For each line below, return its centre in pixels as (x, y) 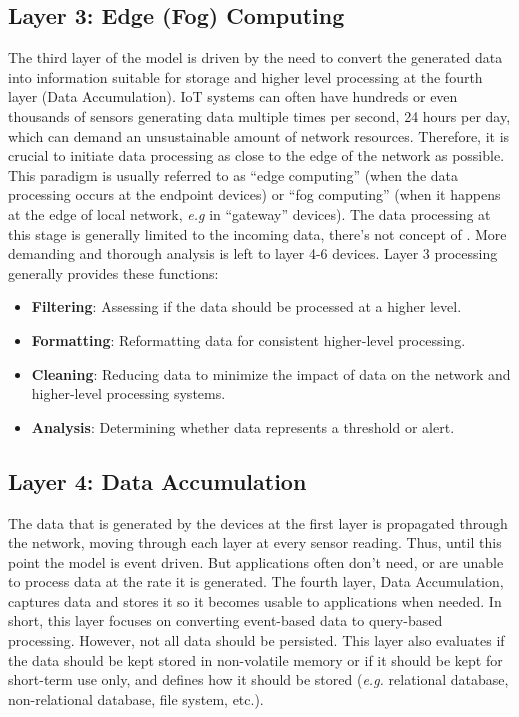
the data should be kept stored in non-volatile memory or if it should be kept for (255, 659)
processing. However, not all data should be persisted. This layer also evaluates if (256, 640)
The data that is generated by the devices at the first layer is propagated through (258, 522)
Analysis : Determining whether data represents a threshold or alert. (243, 426)
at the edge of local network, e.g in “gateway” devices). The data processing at (249, 213)
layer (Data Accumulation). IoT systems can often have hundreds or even (233, 96)
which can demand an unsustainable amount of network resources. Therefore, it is (259, 135)
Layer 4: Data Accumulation (157, 480)
